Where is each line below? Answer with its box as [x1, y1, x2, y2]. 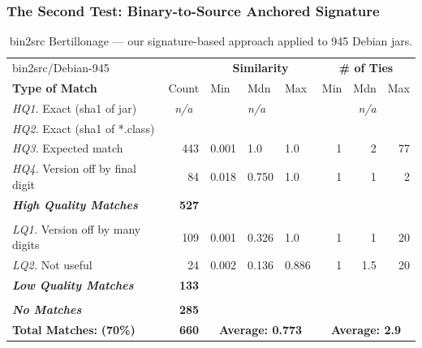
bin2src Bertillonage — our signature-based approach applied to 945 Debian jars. [9, 32, 413, 49]
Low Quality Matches [12, 277, 134, 294]
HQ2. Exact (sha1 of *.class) [12, 119, 155, 136]
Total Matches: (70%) [12, 321, 136, 338]
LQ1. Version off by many [12, 220, 141, 237]
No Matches [12, 301, 82, 318]
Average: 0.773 [218, 321, 303, 338]
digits [12, 236, 40, 253]
